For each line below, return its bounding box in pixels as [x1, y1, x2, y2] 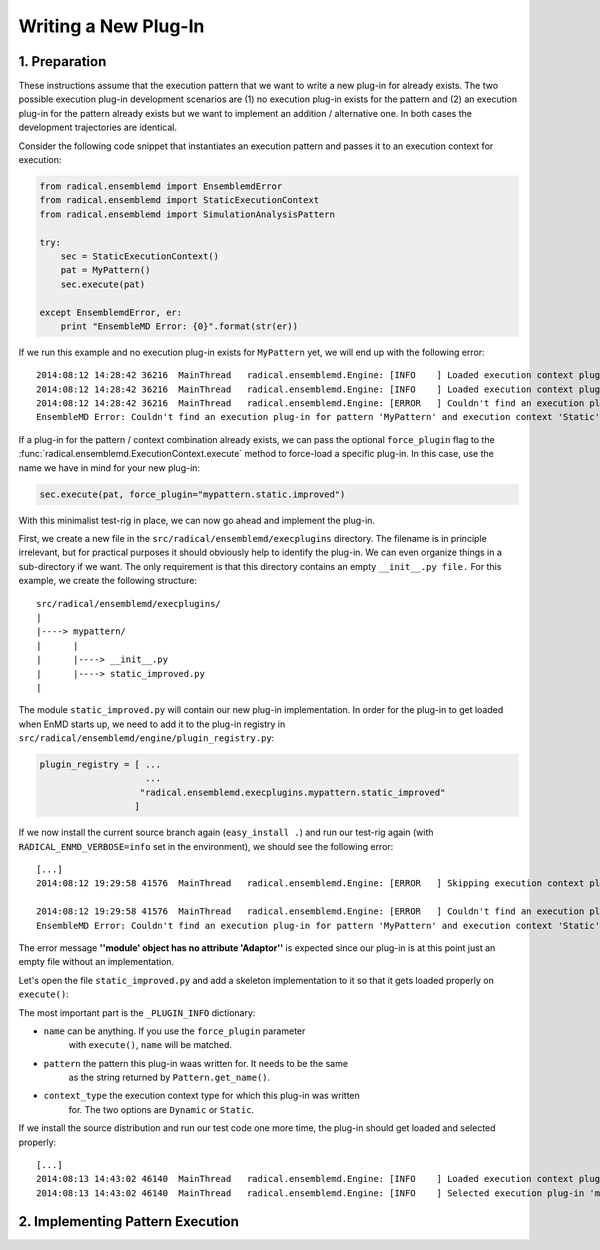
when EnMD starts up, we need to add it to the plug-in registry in [18, 718, 286, 730]
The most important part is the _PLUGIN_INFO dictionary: [18, 1006, 256, 1019]
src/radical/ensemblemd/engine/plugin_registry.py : [18, 732, 275, 744]
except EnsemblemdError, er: [39, 306, 183, 318]
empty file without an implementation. [18, 956, 175, 968]
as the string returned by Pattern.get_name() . [68, 1071, 271, 1084]
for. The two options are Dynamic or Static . [68, 1103, 255, 1115]
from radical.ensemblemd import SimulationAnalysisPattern [39, 208, 335, 220]
